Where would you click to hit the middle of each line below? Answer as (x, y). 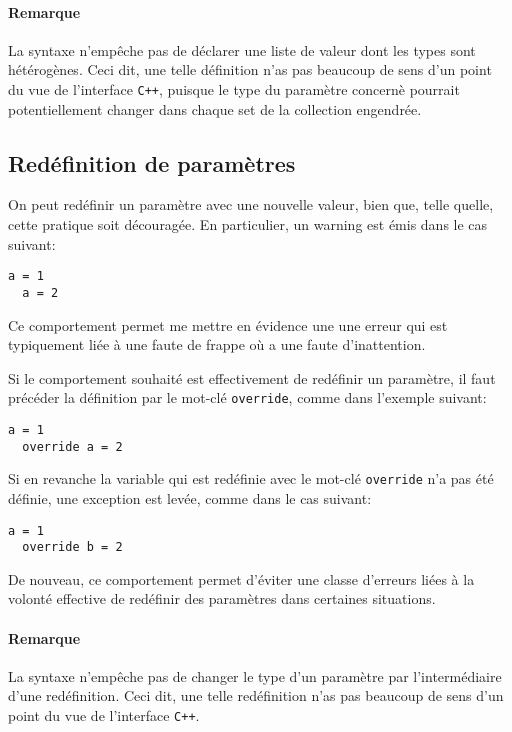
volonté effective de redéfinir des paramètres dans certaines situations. (222, 598)
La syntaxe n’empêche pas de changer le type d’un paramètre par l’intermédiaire (255, 675)
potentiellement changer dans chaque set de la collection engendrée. (215, 108)
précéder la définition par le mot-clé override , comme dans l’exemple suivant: (247, 397)
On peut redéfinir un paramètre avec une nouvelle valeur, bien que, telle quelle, (251, 204)
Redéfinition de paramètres (152, 162)
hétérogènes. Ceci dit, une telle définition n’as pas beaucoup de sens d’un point (250, 69)
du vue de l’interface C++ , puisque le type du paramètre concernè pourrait (234, 88)
